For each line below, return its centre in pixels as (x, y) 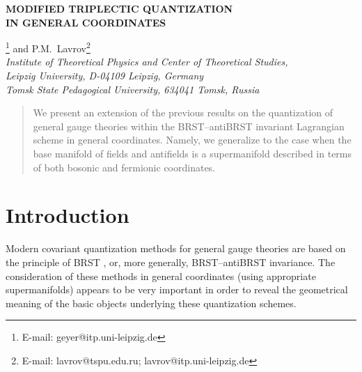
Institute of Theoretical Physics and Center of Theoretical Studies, (147, 62)
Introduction (68, 215)
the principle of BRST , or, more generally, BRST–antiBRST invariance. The (171, 262)
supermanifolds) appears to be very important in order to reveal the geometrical (177, 289)
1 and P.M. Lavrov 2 (48, 47)
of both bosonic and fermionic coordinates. (124, 167)
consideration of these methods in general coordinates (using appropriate (161, 276)
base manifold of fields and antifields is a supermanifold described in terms (192, 153)
